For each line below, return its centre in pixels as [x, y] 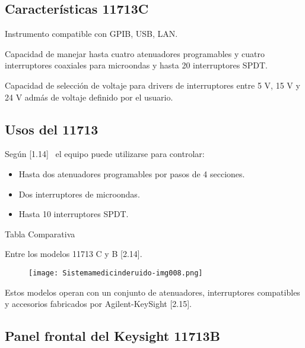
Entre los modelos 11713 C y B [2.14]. [74, 254]
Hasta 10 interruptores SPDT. [74, 214]
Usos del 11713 [52, 129]
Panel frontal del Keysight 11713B [112, 336]
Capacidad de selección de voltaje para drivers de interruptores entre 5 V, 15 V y [152, 85]
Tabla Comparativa [40, 233]
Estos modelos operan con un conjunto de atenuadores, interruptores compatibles [152, 292]
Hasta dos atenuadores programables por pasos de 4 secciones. [132, 173]
